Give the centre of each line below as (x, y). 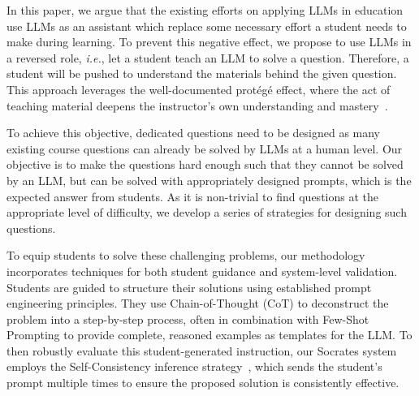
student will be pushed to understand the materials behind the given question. (202, 73)
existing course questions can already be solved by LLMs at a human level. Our (205, 148)
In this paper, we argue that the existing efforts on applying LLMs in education (205, 10)
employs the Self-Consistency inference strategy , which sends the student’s (194, 366)
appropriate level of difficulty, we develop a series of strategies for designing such (207, 212)
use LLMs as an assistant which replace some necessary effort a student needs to (207, 26)
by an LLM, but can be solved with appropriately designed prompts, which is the (209, 180)
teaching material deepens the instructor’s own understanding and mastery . (197, 105)
